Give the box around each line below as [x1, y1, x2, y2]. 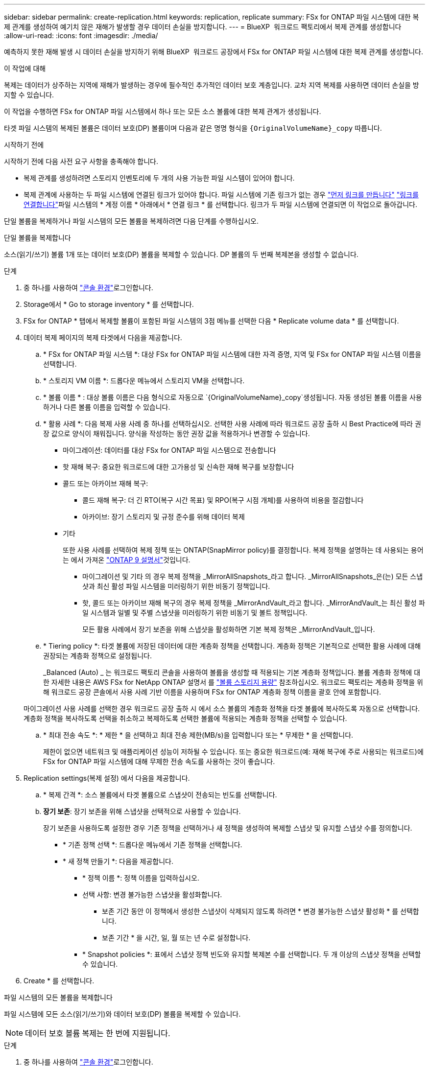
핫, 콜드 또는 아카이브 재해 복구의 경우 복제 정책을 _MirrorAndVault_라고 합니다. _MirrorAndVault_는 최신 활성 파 [82, 599, 425, 607]
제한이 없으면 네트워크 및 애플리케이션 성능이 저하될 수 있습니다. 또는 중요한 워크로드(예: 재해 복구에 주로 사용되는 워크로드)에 [43, 747, 424, 756]
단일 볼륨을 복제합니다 [4, 233, 71, 242]
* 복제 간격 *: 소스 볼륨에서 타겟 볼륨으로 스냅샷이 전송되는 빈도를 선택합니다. [43, 790, 277, 799]
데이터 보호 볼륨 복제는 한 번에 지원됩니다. [25, 1028, 170, 1038]
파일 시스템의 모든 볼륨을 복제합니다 [4, 993, 113, 1001]
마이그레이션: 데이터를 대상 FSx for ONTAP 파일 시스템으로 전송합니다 [63, 446, 276, 454]
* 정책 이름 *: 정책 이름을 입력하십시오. [82, 874, 199, 882]
